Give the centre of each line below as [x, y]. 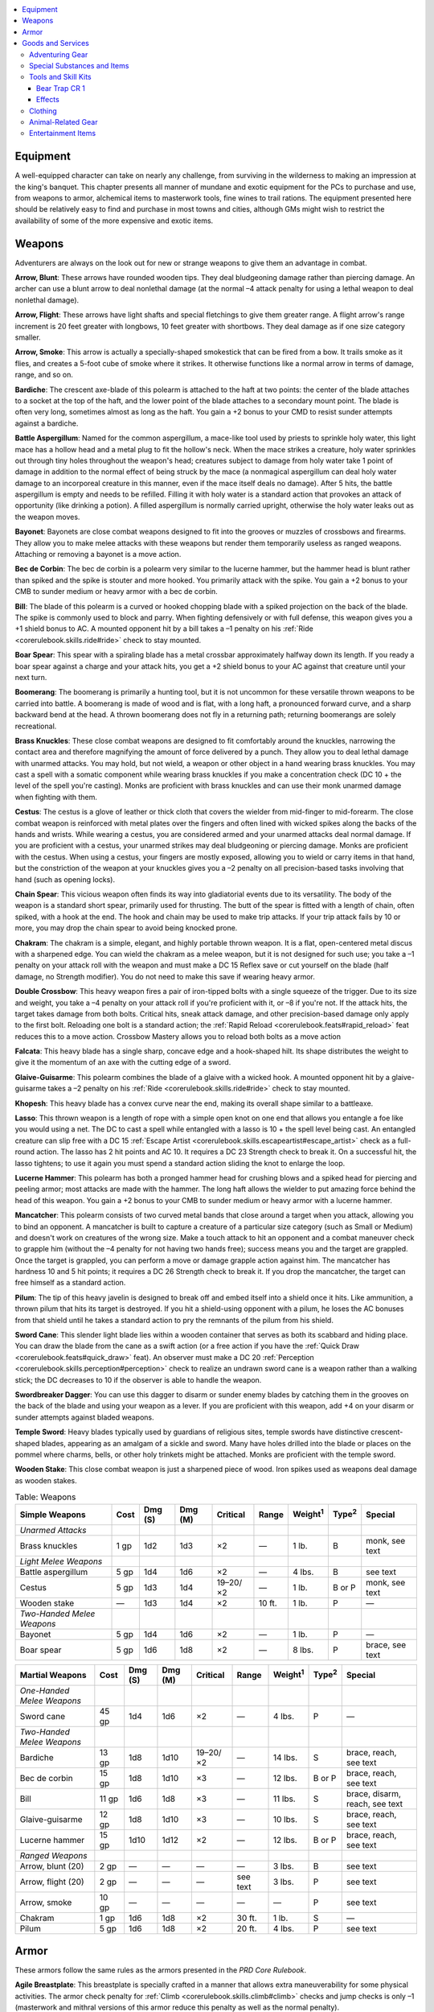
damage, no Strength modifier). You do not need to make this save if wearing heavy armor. [165, 976]
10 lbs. [285, 1819]
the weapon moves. [47, 517]
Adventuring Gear [59, 54]
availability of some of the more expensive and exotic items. [114, 221]
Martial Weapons [53, 1675]
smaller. [28, 337]
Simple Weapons [53, 1515]
